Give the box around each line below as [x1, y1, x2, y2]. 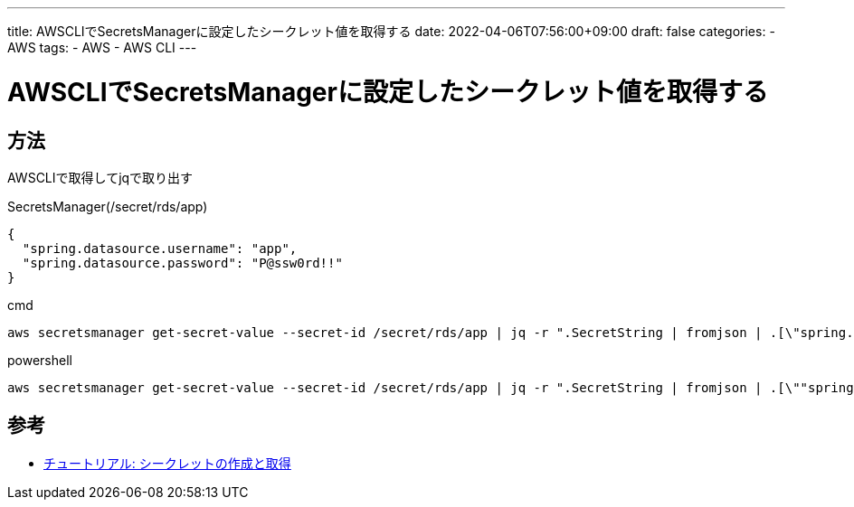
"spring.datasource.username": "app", [22, 240, 298, 256]
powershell [7, 352, 72, 368]
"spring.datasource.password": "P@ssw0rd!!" [22, 255, 343, 270]
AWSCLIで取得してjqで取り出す [7, 169, 194, 185]
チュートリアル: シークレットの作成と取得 [43, 455, 291, 471]
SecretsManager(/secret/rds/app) [7, 198, 208, 214]
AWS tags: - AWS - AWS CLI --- [7, 40, 197, 55]
